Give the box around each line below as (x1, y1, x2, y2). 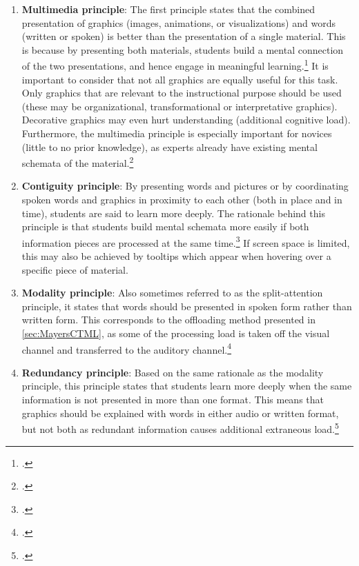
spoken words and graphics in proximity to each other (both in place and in (21, 192, 342, 207)
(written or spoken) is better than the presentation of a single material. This (21, 29, 346, 43)
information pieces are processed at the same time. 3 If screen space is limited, (21, 233, 350, 250)
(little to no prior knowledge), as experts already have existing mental (21, 139, 318, 154)
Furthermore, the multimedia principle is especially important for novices (21, 126, 332, 140)
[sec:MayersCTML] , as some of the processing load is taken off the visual (21, 326, 330, 341)
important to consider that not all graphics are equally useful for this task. (21, 72, 338, 86)
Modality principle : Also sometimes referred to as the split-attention (21, 285, 323, 300)
